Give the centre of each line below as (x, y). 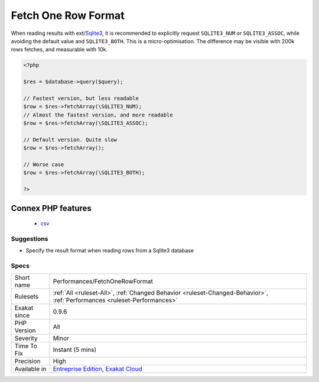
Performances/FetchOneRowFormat (103, 281)
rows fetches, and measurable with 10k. (59, 50)
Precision (27, 361)
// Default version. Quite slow (70, 140)
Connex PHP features (51, 208)
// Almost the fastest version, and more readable (98, 115)
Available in (30, 369)
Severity (26, 338)
